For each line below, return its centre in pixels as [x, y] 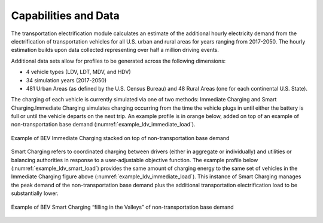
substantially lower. [35, 193]
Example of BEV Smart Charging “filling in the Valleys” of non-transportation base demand [122, 207]
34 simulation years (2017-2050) [66, 80]
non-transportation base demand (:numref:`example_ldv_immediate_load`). [103, 125]
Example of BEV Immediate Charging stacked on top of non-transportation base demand [120, 138]
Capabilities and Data [65, 16]
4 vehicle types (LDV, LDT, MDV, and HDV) [78, 72]
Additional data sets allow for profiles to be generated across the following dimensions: [118, 61]
